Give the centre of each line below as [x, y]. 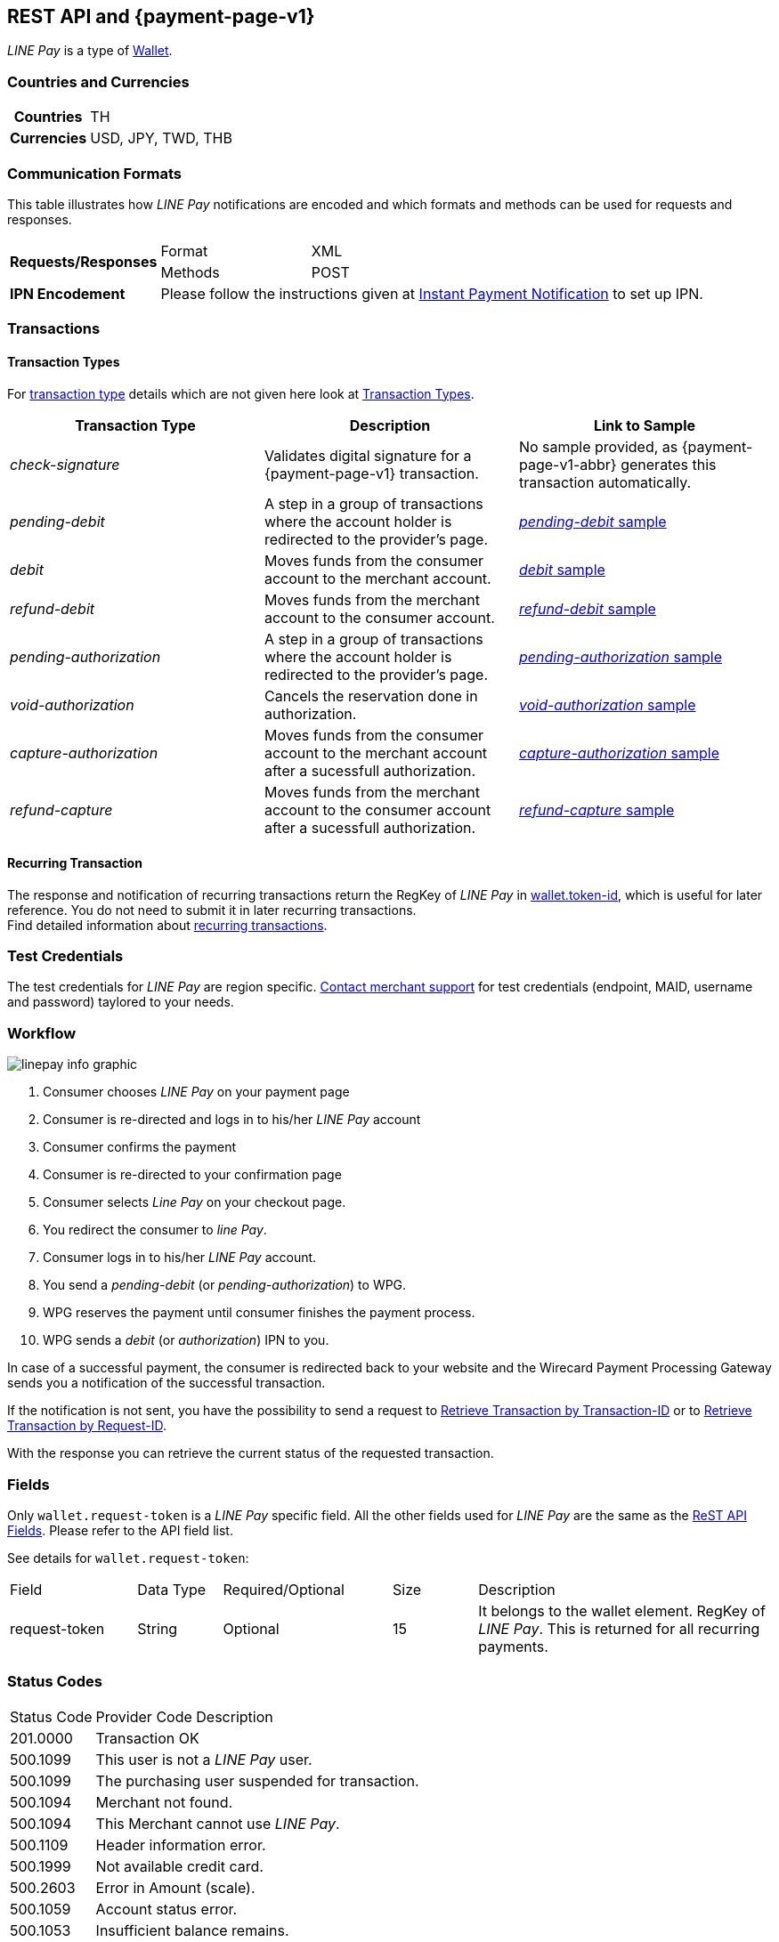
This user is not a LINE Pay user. [204, 1759]
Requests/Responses [84, 261]
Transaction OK [147, 1738]
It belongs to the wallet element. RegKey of [622, 1610]
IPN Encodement [68, 293]
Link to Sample [644, 425]
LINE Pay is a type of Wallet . [90, 51]
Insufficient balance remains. [192, 1930]
